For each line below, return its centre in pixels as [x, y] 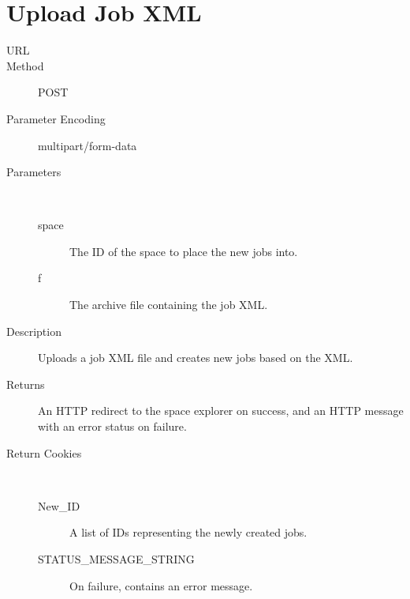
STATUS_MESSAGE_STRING [116, 559]
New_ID [59, 505]
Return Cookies [44, 452]
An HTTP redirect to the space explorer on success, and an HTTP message [221, 411]
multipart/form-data [88, 145]
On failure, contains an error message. [161, 585]
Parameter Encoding [56, 118]
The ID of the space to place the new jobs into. [184, 251]
